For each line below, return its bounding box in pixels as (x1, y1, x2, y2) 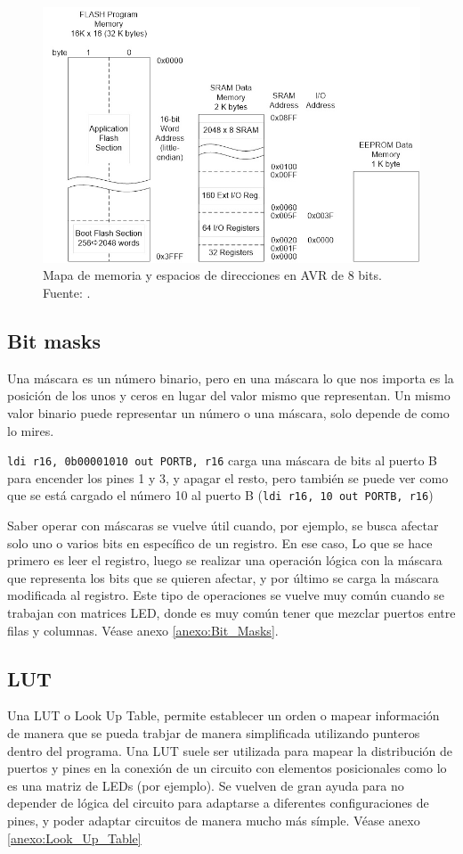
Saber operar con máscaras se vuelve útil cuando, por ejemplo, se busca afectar (7, 516, 439, 535)
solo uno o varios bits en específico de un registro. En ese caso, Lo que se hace (7, 533, 433, 552)
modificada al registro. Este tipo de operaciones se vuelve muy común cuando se (7, 586, 445, 604)
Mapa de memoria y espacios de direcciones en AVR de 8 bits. (43, 266, 382, 284)
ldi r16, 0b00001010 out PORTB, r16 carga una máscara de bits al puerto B (7, 451, 438, 470)
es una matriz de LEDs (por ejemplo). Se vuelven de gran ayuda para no (7, 776, 404, 794)
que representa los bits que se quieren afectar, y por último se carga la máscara (7, 568, 439, 587)
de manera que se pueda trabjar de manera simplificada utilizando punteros (7, 724, 420, 743)
